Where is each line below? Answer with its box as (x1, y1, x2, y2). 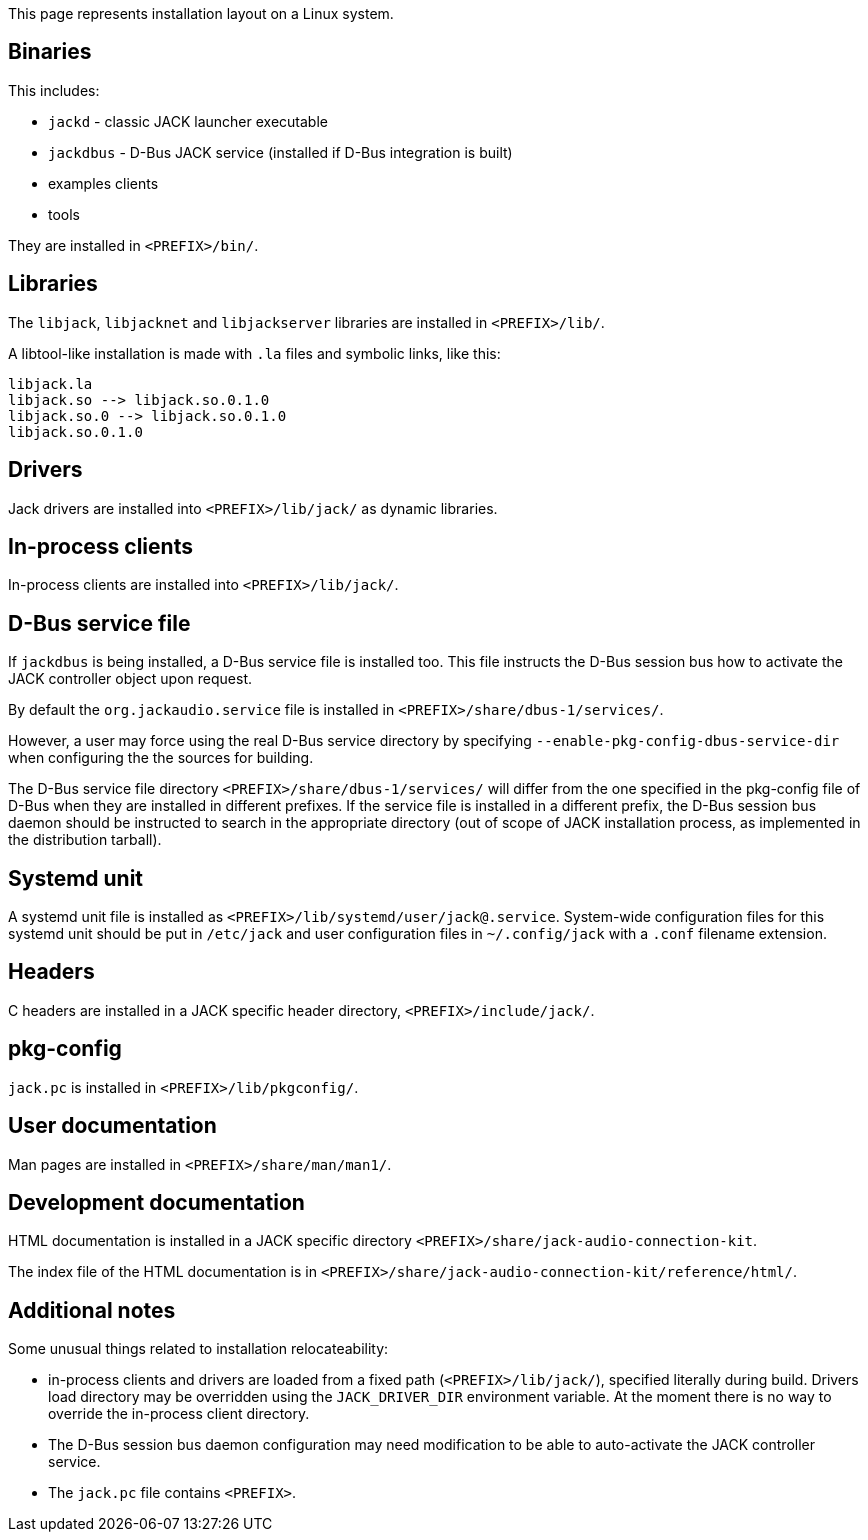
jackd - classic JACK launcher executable (48, 112, 328, 130)
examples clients (48, 174, 159, 192)
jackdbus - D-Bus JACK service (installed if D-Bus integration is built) (48, 143, 513, 161)
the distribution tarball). (8, 831, 162, 849)
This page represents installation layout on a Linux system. (8, 5, 394, 22)
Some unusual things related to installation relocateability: (8, 1340, 389, 1358)
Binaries (8, 39, 92, 65)
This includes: (8, 81, 100, 99)
